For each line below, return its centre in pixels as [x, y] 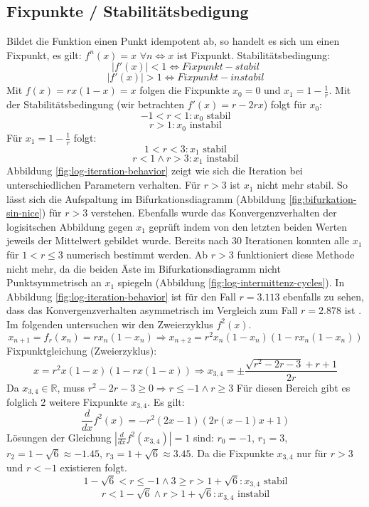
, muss [71, 387]
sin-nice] [24, 213]
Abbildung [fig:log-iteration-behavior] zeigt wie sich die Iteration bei [155, 171]
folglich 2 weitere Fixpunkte [67, 402]
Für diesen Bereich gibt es [293, 387]
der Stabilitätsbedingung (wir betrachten [95, 104]
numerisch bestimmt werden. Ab [137, 255]
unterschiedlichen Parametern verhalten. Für [103, 185]
